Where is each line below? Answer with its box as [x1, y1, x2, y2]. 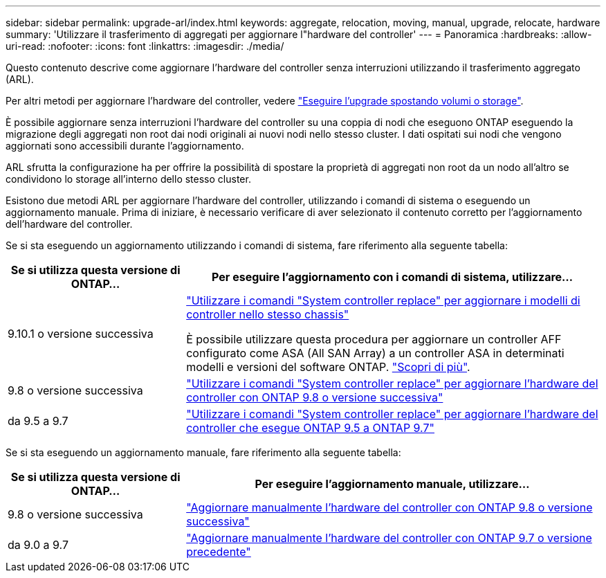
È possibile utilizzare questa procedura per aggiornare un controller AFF [186, 332, 562, 346]
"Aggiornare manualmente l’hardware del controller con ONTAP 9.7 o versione [186, 531, 592, 545]
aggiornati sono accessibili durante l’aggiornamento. [6, 140, 244, 152]
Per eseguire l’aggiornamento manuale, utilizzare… [255, 477, 530, 491]
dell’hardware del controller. [6, 218, 133, 230]
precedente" [186, 545, 251, 559]
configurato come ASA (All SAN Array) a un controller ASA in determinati [186, 346, 564, 360]
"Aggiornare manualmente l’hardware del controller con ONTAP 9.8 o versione [186, 500, 593, 514]
